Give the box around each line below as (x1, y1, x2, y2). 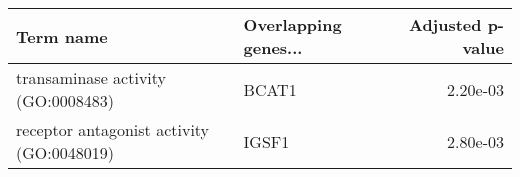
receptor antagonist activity (16, 118, 210, 141)
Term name (16, 24, 108, 48)
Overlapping (243, 13, 342, 36)
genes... (243, 36, 303, 59)
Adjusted (408, 13, 482, 36)
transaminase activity (16, 66, 167, 89)
